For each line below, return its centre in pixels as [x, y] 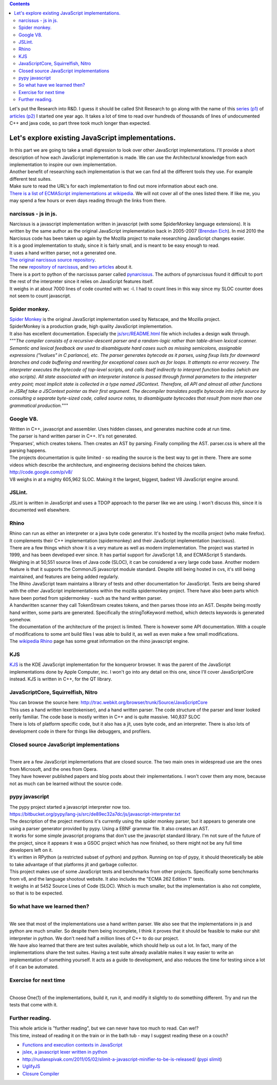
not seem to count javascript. [40, 296]
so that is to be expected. [36, 893]
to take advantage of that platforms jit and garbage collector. [74, 864]
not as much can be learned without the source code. [66, 784]
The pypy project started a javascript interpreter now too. [70, 807]
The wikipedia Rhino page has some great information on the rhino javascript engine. [99, 641]
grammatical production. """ [39, 405]
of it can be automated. [34, 967]
